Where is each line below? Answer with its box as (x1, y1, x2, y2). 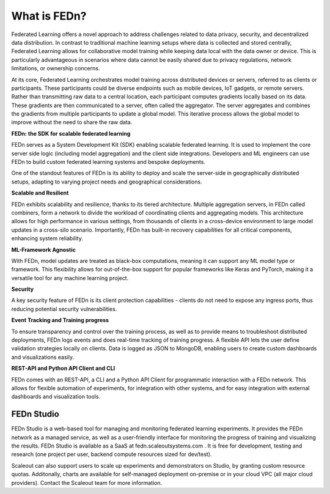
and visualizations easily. (11, 353, 75, 361)
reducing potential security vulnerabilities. (11, 305, 117, 312)
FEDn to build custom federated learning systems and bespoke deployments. (11, 158, 206, 166)
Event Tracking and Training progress (11, 317, 109, 324)
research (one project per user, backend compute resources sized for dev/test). (11, 451, 212, 458)
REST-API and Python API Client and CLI (11, 364, 116, 372)
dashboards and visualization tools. (11, 393, 101, 400)
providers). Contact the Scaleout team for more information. (11, 479, 163, 486)
